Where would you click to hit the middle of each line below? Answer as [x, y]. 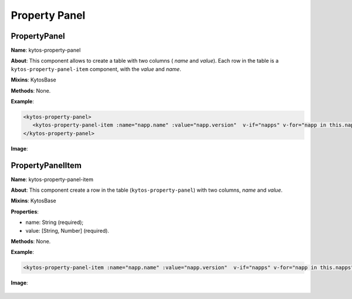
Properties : [25, 212]
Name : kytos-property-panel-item [52, 179]
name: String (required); [55, 222]
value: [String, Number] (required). [67, 230]
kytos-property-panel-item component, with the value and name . [96, 69]
